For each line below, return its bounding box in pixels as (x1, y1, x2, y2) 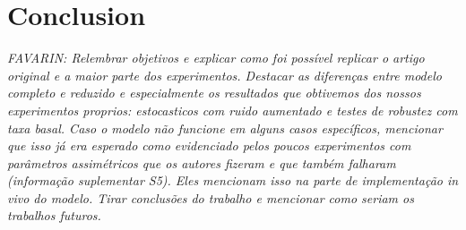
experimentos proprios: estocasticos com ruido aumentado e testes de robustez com (7, 100, 458, 119)
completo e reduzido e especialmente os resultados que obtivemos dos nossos (7, 83, 421, 102)
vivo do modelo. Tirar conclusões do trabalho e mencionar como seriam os (7, 188, 414, 207)
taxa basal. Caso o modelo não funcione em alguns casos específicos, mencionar (7, 118, 443, 137)
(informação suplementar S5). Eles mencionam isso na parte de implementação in (7, 171, 459, 190)
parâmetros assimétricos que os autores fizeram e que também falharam (7, 153, 396, 172)
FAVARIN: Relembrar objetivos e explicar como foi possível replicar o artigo (7, 48, 425, 67)
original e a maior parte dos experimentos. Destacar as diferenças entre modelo (7, 65, 442, 84)
